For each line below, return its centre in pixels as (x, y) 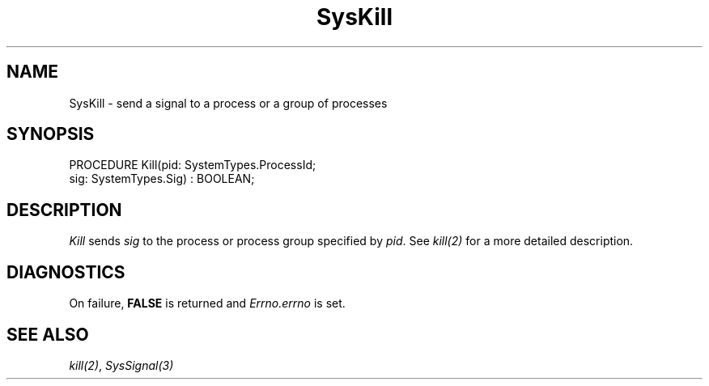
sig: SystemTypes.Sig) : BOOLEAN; (162, 179)
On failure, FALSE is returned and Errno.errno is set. (207, 303)
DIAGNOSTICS (66, 272)
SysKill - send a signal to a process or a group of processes (228, 103)
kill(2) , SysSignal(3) (121, 365)
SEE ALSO (48, 334)
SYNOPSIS (51, 134)
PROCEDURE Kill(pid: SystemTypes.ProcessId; (193, 165)
